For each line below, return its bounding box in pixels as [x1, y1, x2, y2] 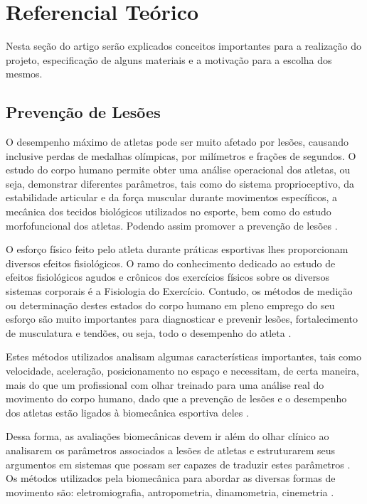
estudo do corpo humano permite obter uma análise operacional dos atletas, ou [6, 162, 351, 177]
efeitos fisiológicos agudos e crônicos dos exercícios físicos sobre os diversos [6, 269, 329, 284]
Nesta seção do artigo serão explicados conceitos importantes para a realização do [6, 38, 361, 53]
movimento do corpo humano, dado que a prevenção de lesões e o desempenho [6, 391, 347, 406]
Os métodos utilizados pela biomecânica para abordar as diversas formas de [6, 471, 336, 486]
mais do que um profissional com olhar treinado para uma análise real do [6, 377, 324, 392]
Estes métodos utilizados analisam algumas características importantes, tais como [6, 349, 361, 364]
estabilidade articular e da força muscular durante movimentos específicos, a [6, 190, 338, 205]
